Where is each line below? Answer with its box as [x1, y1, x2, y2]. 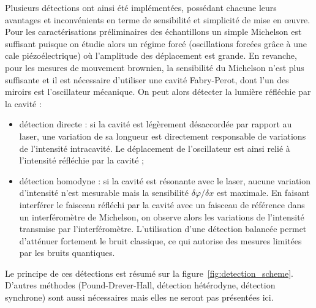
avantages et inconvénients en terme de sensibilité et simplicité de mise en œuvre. [5, 13, 310, 26]
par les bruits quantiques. [19, 246, 115, 259]
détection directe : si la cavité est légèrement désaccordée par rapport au [19, 118, 292, 130]
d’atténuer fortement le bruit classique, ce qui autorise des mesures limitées [19, 234, 302, 247]
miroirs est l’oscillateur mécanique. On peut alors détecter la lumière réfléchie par [5, 85, 311, 98]
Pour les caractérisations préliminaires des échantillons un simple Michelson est [5, 25, 302, 38]
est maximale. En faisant [216, 186, 310, 199]
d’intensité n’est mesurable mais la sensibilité [19, 186, 189, 199]
